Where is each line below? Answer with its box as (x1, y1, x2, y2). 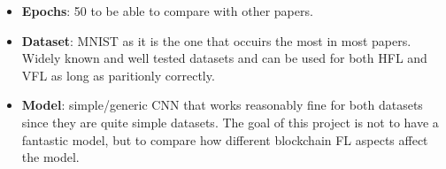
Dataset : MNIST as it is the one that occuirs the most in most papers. (21, 31, 411, 50)
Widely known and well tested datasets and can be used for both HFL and (21, 49, 427, 67)
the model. (21, 148, 80, 166)
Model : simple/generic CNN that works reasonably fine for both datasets (21, 96, 423, 114)
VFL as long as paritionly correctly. (21, 65, 215, 84)
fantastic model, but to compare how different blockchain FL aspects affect (21, 130, 428, 149)
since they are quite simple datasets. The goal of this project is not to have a (21, 112, 439, 131)
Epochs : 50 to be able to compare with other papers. (21, 2, 313, 19)
